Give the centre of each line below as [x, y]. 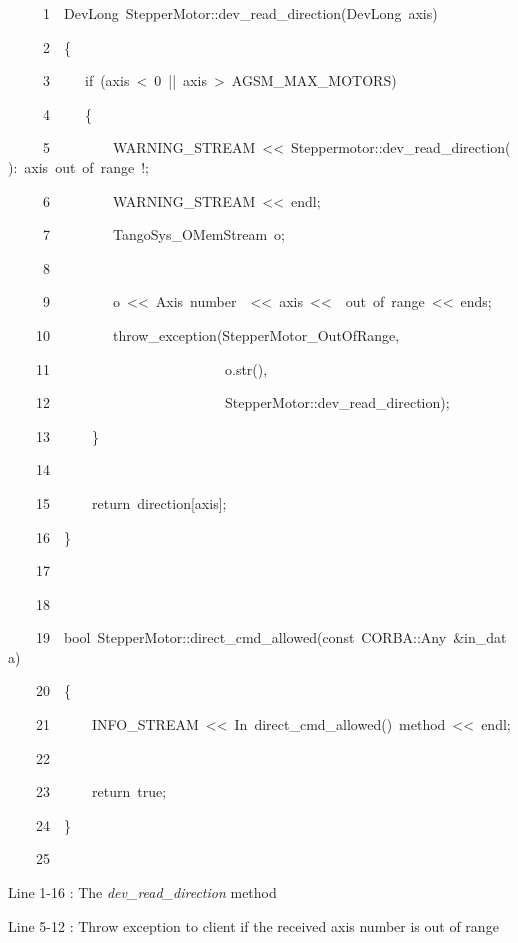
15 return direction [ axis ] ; [131, 502]
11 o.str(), [151, 368]
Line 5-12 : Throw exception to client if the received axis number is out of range [253, 925]
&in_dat [480, 637]
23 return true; [101, 791]
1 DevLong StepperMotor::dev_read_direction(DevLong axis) [240, 13]
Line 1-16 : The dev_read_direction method [142, 892]
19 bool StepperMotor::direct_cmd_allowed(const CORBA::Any [241, 637]
